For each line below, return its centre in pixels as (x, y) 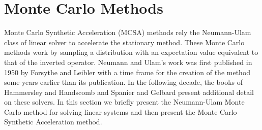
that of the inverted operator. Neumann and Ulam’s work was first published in (128, 62)
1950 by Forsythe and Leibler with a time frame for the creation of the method (127, 72)
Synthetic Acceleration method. (53, 122)
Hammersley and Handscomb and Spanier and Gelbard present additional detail (129, 92)
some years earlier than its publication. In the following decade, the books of (124, 82)
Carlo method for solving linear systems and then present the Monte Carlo (121, 111)
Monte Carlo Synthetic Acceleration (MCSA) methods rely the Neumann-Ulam (128, 32)
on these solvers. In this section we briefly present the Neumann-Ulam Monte (124, 102)
